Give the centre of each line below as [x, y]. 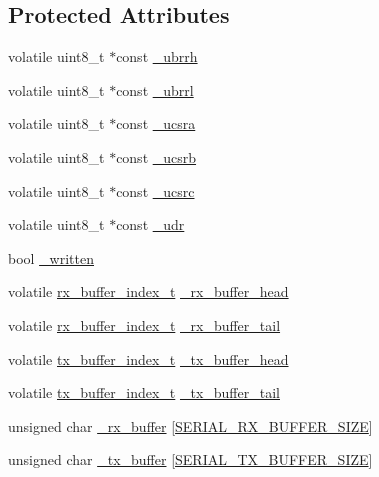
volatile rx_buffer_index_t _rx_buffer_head [148, 291]
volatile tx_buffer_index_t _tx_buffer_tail [144, 392]
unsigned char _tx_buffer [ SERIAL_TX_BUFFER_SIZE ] [190, 459]
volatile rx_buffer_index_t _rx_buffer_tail [144, 324]
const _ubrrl [155, 89]
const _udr [150, 224]
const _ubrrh [157, 56]
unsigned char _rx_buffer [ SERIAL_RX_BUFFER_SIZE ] [190, 425]
